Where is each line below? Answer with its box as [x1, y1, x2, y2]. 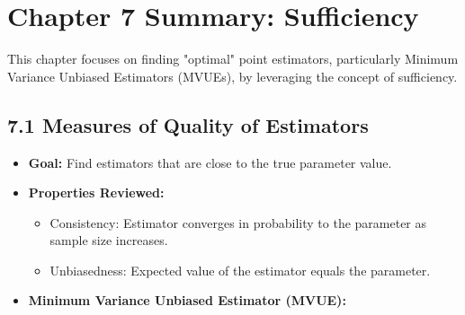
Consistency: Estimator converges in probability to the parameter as [49, 213, 427, 232]
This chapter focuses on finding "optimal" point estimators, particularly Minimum [7, 49, 459, 68]
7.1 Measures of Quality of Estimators [7, 110, 369, 138]
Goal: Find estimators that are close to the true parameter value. [28, 153, 392, 171]
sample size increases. [49, 231, 168, 249]
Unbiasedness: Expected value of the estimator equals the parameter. [49, 260, 431, 279]
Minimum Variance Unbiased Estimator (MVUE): [28, 291, 346, 310]
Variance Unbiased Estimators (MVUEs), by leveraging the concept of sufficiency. [7, 66, 458, 85]
